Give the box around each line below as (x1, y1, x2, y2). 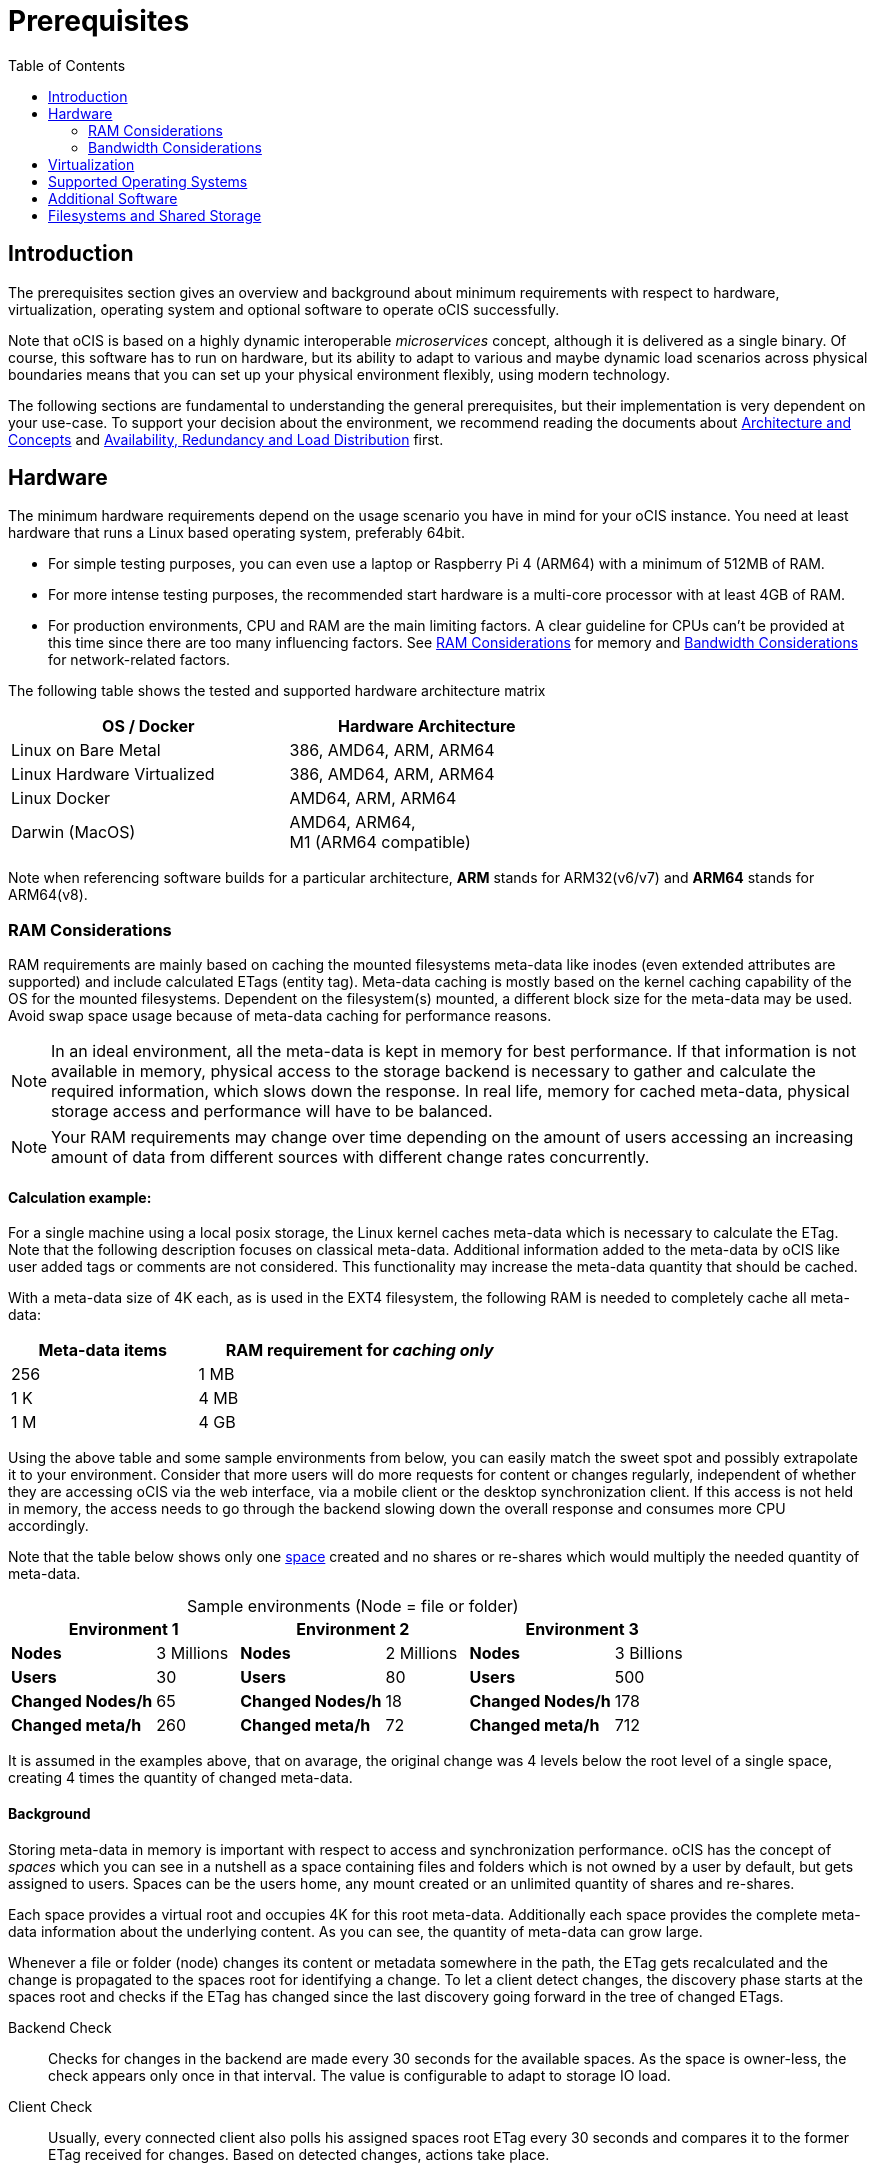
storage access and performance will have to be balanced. (51, 1101, 493, 1122)
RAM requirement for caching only (225, 1340, 494, 1361)
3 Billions (614, 1643, 683, 1664)
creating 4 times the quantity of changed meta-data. (8, 1769, 353, 1787)
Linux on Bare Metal (11, 740, 161, 761)
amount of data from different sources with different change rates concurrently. (51, 1147, 650, 1168)
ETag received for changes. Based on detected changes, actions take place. (48, 2145, 550, 2163)
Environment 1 (68, 1619, 179, 1640)
